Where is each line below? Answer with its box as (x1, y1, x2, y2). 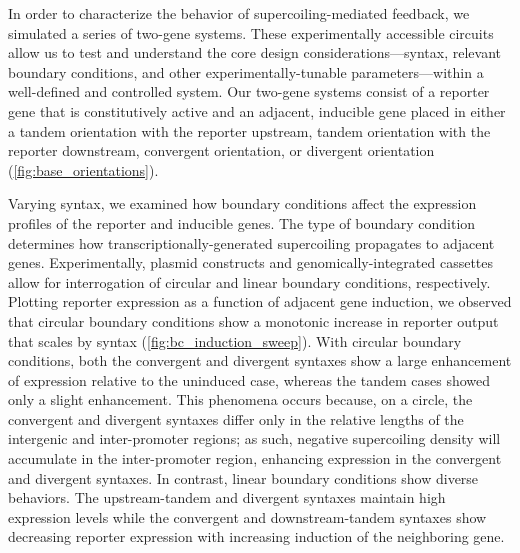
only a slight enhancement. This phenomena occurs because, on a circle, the (8, 389, 473, 410)
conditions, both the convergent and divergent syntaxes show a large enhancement (8, 350, 512, 371)
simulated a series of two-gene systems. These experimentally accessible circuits (8, 22, 494, 43)
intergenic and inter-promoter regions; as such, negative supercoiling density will (8, 428, 501, 449)
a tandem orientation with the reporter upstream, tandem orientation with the (8, 120, 491, 141)
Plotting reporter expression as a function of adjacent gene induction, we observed (8, 291, 512, 312)
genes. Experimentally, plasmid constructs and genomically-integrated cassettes (8, 252, 493, 273)
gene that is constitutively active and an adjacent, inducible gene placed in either (8, 100, 506, 121)
